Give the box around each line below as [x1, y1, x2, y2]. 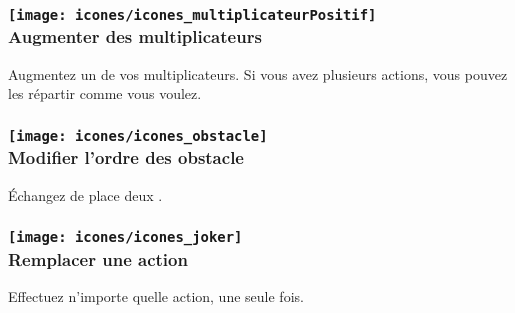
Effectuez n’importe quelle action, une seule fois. [8, 285, 304, 306]
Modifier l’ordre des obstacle [8, 145, 244, 170]
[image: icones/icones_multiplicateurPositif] [8, 6, 377, 23]
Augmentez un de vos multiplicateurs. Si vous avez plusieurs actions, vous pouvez [8, 63, 508, 84]
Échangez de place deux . [8, 184, 163, 205]
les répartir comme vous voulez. [8, 83, 202, 104]
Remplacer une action [8, 246, 188, 271]
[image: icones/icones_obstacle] [8, 127, 268, 144]
